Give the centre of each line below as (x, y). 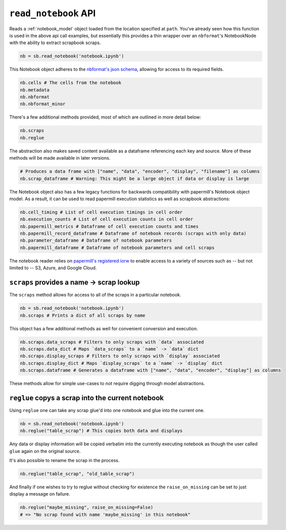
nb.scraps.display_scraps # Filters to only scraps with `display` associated (120, 356)
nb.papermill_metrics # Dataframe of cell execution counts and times (109, 226)
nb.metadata (35, 90)
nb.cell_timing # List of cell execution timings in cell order (101, 212)
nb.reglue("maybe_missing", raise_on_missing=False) (87, 507)
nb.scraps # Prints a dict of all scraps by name (83, 315)
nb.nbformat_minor (43, 104)
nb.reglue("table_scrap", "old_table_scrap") (77, 474)
